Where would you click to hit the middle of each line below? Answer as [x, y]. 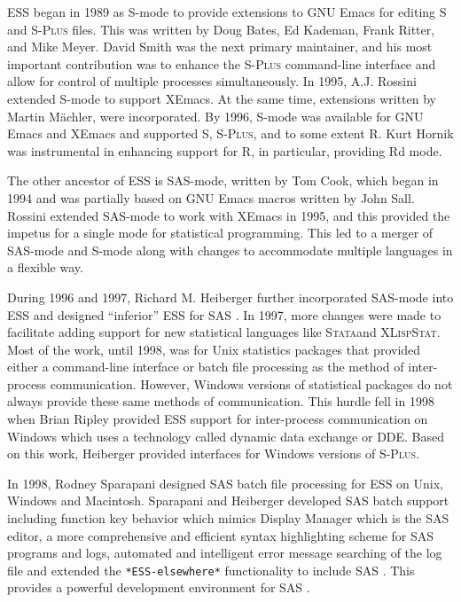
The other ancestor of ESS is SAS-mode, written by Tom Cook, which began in [223, 180]
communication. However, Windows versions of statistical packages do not [251, 383]
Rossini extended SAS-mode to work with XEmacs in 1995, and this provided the [229, 215]
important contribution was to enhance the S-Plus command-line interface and [222, 63]
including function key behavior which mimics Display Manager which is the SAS [228, 518]
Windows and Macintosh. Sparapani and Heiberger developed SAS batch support [228, 500]
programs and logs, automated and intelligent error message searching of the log [225, 553]
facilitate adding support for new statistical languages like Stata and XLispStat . [224, 332]
